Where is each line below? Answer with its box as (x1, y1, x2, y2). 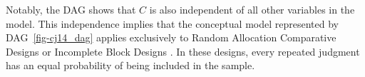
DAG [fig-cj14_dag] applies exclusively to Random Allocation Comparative (6, 30, 336, 45)
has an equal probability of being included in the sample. (6, 58, 255, 73)
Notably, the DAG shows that (6, 2, 136, 16)
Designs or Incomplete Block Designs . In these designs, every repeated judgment (6, 43, 360, 58)
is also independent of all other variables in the (149, 2, 355, 16)
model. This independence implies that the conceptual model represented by (6, 16, 339, 31)
